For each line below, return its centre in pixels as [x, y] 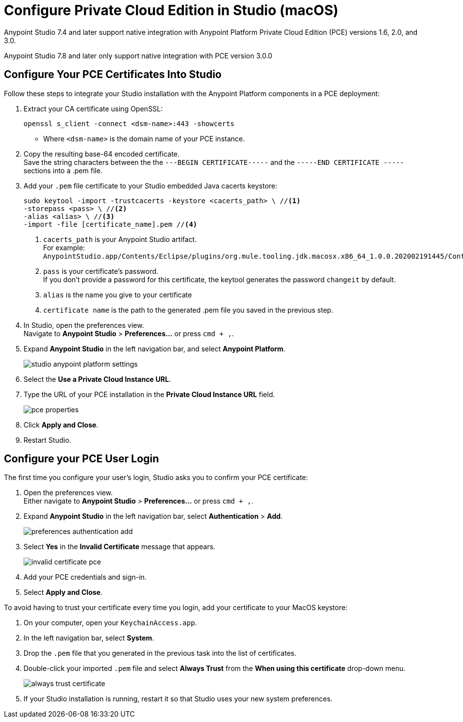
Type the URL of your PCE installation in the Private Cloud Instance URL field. [149, 394]
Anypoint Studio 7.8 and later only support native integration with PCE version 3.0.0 [138, 55]
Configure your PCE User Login [82, 459]
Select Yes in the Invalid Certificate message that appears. [119, 547]
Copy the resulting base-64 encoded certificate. [102, 154]
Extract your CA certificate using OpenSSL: [93, 108]
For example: [64, 247]
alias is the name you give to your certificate [118, 294]
